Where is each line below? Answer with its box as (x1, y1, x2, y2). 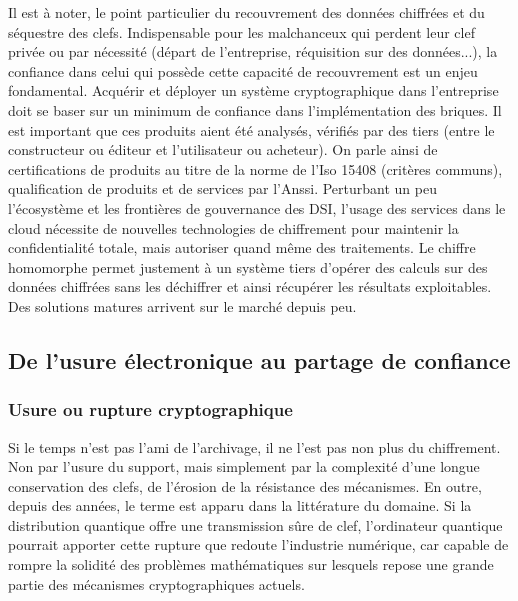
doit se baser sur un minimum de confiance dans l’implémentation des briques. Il (8, 99, 502, 120)
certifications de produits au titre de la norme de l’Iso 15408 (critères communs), (8, 158, 503, 179)
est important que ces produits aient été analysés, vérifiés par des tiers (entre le (8, 119, 495, 140)
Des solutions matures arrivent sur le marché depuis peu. (8, 295, 357, 316)
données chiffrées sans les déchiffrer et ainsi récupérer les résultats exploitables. (8, 276, 492, 297)
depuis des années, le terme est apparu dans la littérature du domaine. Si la (8, 495, 472, 516)
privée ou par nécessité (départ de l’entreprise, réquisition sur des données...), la (8, 41, 498, 62)
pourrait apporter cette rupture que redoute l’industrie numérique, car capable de (8, 534, 509, 555)
